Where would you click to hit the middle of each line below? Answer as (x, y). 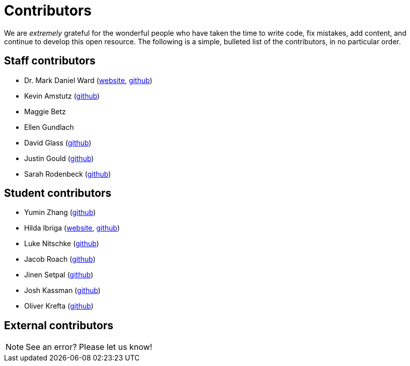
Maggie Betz (45, 111)
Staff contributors (50, 61)
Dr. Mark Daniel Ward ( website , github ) (88, 80)
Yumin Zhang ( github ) (60, 212)
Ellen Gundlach (49, 127)
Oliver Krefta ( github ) (59, 306)
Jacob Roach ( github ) (60, 259)
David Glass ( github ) (58, 142)
